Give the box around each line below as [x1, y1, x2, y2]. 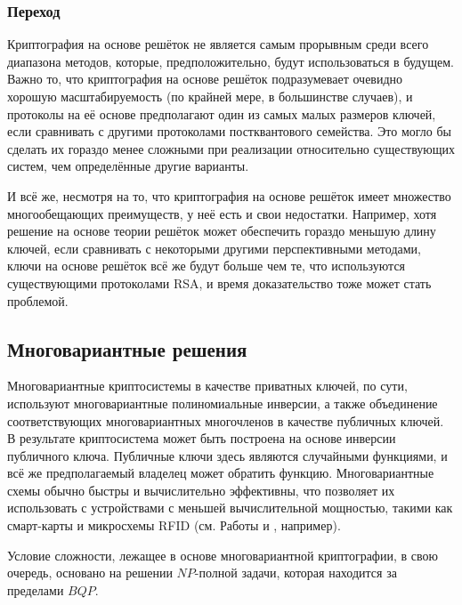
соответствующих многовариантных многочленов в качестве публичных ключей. [7, 411, 444, 430]
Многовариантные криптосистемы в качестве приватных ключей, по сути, [7, 376, 408, 395]
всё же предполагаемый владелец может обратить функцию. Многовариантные [7, 464, 434, 482]
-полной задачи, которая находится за [194, 563, 397, 582]
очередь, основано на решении [7, 563, 173, 582]
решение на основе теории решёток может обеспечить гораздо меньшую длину [7, 222, 436, 240]
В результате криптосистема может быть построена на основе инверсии [7, 429, 396, 448]
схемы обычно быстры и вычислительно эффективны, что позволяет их [7, 480, 395, 499]
